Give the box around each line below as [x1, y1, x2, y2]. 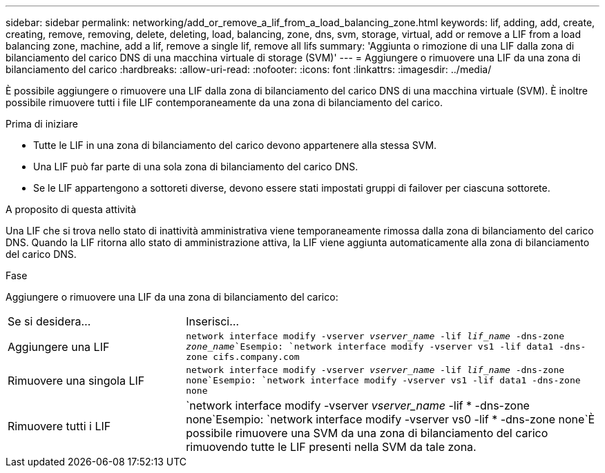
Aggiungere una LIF [8, 339, 110, 354]
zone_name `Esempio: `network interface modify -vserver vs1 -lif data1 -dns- [186, 341, 586, 352]
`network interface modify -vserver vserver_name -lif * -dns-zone [186, 399, 530, 412]
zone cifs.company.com [186, 352, 300, 362]
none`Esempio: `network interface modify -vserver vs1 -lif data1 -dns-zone [186, 375, 581, 385]
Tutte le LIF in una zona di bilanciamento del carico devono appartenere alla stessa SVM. [33, 139, 437, 151]
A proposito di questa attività [6, 203, 137, 215]
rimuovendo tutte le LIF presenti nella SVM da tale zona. [186, 440, 477, 454]
